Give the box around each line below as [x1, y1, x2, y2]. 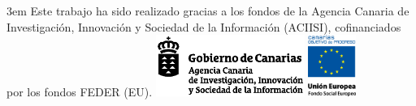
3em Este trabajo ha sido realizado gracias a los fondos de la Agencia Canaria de [6, 2, 409, 19]
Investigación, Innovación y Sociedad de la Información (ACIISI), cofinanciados [6, 18, 401, 35]
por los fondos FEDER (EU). [6, 83, 153, 100]
